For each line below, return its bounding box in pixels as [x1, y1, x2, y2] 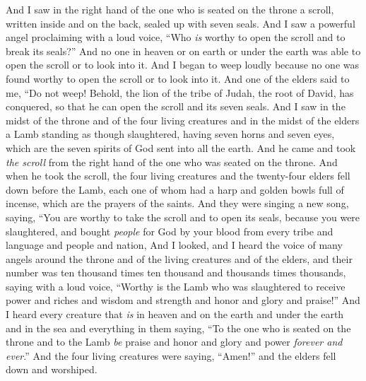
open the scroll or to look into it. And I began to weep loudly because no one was [6, 57, 360, 72]
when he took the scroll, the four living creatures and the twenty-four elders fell [6, 168, 350, 183]
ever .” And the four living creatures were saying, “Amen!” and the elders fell [6, 348, 336, 363]
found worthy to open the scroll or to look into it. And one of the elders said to [6, 71, 350, 86]
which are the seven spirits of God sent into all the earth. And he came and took [6, 140, 356, 155]
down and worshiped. [6, 362, 98, 377]
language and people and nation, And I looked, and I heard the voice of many [6, 238, 343, 252]
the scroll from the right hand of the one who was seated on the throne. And [6, 154, 338, 169]
